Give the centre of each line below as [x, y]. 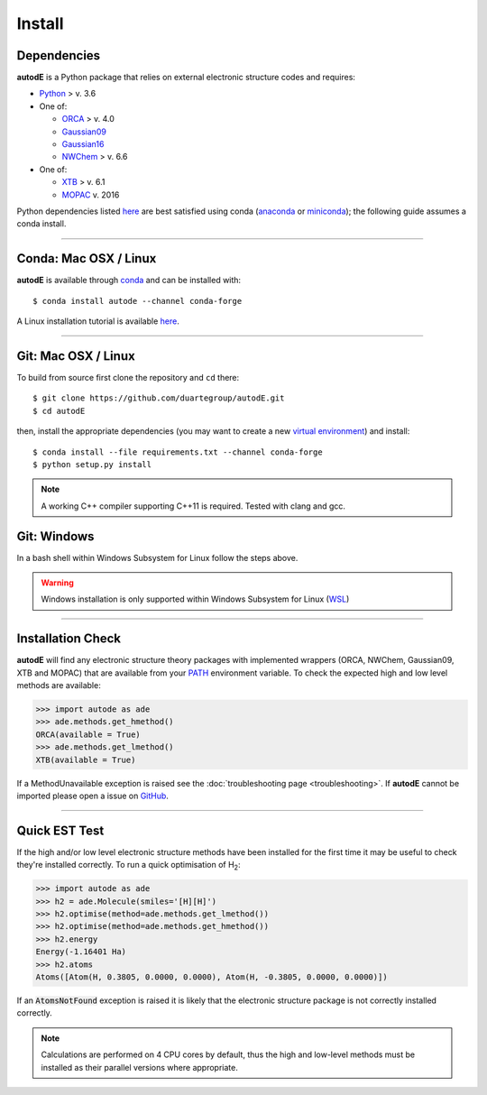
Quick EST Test [60, 830]
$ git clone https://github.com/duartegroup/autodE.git [159, 398]
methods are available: [59, 686]
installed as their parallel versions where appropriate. [139, 1067]
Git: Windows [55, 536]
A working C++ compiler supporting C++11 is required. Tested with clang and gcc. [193, 506]
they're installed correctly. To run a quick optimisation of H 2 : [129, 866]
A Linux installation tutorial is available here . [98, 321]
